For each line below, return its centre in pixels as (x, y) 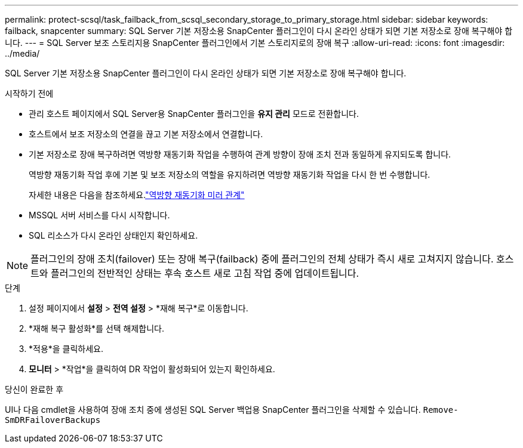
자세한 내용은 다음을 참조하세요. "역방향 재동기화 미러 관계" (137, 195)
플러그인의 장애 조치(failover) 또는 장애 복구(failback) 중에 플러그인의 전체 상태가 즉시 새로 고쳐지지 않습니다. (262, 259)
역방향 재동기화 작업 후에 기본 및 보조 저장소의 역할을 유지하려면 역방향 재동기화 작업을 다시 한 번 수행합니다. (230, 174)
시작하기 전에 (29, 93)
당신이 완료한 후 (34, 389)
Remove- (441, 410)
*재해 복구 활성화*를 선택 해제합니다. (97, 328)
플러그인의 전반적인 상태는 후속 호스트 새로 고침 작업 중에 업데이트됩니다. (205, 273)
